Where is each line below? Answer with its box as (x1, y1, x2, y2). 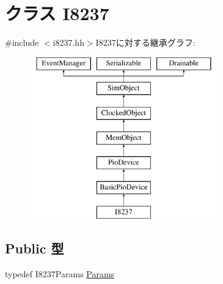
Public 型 (5, 239, 64, 258)
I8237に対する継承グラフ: (95, 36, 196, 49)
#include (5, 36, 39, 49)
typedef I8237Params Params (5, 268, 115, 280)
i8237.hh (53, 36, 84, 49)
